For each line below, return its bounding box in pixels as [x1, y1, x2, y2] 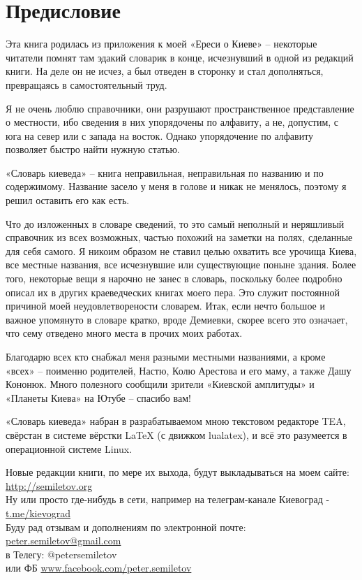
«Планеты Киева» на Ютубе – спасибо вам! [6, 390, 191, 405]
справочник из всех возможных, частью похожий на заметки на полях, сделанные [6, 230, 353, 245]
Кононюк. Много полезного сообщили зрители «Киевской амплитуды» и [6, 377, 315, 391]
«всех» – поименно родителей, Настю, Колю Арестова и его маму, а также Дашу [6, 363, 352, 377]
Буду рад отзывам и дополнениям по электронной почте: [6, 519, 246, 534]
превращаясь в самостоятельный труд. [6, 77, 167, 92]
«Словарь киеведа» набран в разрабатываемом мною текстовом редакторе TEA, [6, 414, 346, 428]
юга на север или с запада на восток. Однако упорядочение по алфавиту [6, 128, 314, 143]
